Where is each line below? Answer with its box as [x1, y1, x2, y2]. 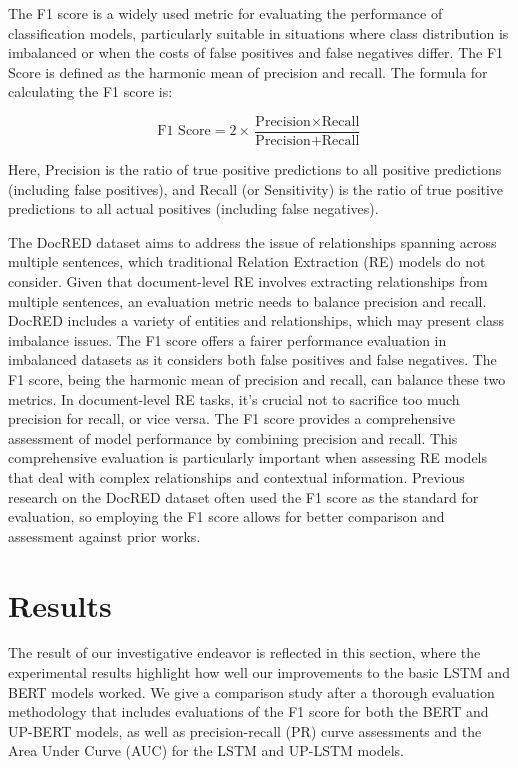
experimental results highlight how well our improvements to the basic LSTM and [8, 662, 510, 683]
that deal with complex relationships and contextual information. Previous [8, 466, 465, 487]
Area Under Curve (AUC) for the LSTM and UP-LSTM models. [8, 740, 404, 761]
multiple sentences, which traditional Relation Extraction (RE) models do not [8, 251, 486, 272]
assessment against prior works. [8, 525, 201, 546]
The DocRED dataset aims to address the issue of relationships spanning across [8, 231, 497, 252]
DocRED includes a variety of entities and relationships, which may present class [8, 310, 505, 331]
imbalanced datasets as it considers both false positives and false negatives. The [8, 349, 497, 370]
